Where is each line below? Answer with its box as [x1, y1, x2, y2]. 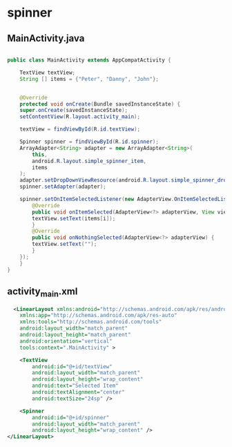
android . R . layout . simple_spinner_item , [32, 158, 147, 164]
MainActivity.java [7, 32, 85, 44]
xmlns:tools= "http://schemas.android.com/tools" [19, 318, 162, 325]
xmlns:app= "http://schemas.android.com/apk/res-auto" [19, 312, 177, 319]
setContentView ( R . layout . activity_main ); [19, 113, 140, 120]
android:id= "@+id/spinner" [32, 414, 110, 421]
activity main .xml [7, 285, 78, 299]
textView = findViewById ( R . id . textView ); [19, 126, 140, 133]
